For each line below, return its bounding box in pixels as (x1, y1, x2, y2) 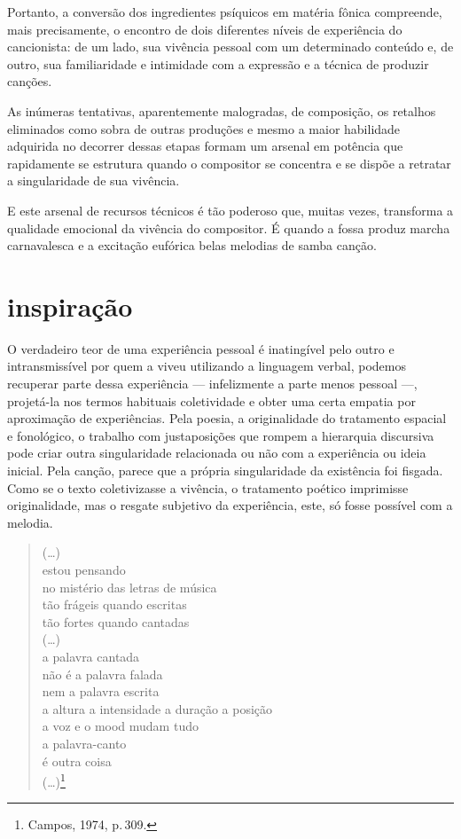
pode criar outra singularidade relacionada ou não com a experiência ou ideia (7, 443, 426, 462)
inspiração (7, 287, 133, 324)
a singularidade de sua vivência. (7, 171, 180, 190)
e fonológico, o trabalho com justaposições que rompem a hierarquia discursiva (7, 426, 434, 444)
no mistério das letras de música (42, 577, 217, 596)
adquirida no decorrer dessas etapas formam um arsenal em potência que (7, 137, 403, 155)
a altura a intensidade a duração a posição (42, 699, 273, 717)
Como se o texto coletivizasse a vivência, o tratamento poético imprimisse (7, 478, 409, 497)
